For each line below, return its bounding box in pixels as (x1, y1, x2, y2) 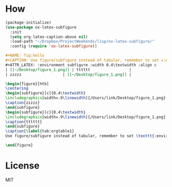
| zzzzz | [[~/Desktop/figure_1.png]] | (5, 72, 132, 77)
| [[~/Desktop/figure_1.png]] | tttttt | (5, 67, 132, 72)
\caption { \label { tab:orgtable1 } (5, 129, 74, 134)
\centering (5, 86, 29, 91)
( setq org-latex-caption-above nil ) (10, 34, 88, 39)
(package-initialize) (5, 20, 52, 25)
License (5, 160, 40, 172)
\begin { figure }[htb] (5, 81, 50, 86)
